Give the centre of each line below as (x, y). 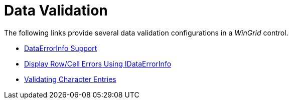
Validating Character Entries (70, 79)
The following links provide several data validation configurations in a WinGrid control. (146, 32)
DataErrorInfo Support (61, 48)
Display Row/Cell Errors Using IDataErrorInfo (98, 63)
